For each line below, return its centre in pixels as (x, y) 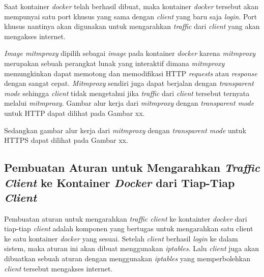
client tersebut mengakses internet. (58, 268)
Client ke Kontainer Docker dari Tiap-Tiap (120, 182)
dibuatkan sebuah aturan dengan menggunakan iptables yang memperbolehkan (127, 258)
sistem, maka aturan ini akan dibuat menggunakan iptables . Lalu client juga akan (132, 248)
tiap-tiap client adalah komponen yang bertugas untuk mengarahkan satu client (129, 228)
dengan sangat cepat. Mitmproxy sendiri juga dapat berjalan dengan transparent (129, 83)
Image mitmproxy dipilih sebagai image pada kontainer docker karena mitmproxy (130, 53)
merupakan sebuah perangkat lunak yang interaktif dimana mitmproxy (114, 63)
